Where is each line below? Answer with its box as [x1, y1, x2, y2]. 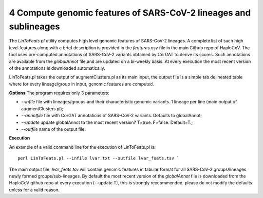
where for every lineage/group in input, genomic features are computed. [9, 81, 154, 87]
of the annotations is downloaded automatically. [9, 65, 106, 71]
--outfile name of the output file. [21, 126, 86, 132]
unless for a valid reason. [9, 187, 60, 193]
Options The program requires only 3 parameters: [9, 90, 110, 96]
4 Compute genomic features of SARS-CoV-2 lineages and [9, 7, 251, 18]
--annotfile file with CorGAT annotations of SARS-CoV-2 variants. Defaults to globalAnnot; [21, 113, 202, 119]
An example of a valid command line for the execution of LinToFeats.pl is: [9, 144, 156, 150]
